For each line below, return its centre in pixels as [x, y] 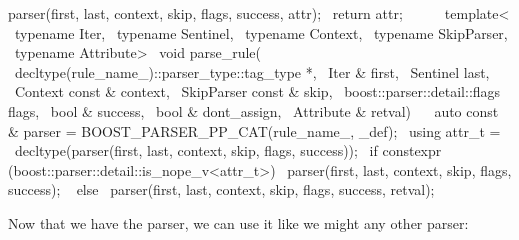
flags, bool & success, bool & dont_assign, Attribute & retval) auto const [253, 110]
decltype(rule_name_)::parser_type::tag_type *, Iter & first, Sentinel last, [252, 71]
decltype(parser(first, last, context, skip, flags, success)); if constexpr [228, 150]
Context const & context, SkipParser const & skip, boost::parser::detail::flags [257, 91]
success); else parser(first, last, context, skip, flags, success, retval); [221, 189]
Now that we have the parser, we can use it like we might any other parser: [238, 222]
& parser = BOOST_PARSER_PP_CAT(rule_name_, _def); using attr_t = [254, 130]
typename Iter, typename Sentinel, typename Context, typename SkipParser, [261, 32]
